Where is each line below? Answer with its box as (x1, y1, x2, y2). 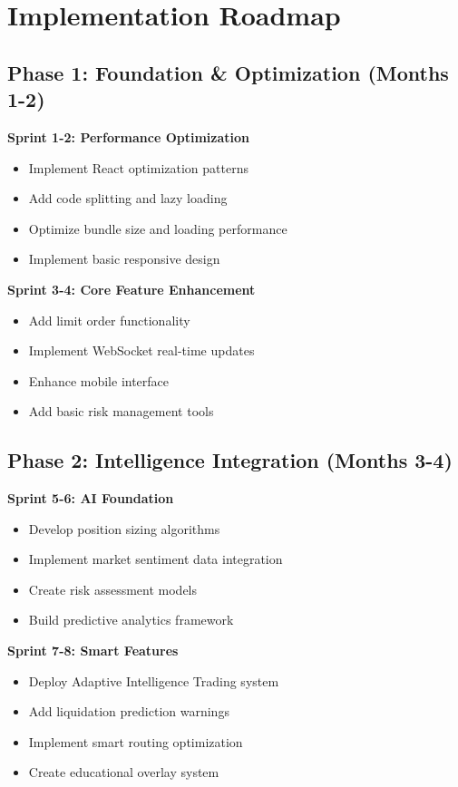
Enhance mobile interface (28, 371, 170, 390)
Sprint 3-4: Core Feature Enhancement (7, 279, 256, 298)
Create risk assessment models (28, 579, 198, 598)
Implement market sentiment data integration (28, 549, 283, 568)
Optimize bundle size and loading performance (28, 219, 287, 238)
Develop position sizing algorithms (28, 519, 220, 538)
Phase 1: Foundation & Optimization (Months (7, 58, 449, 86)
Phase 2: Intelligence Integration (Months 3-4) (7, 446, 453, 474)
